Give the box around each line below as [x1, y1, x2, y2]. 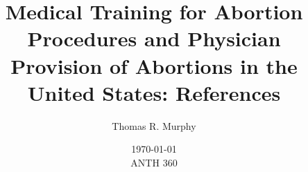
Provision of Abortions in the [10, 51, 298, 79]
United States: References [27, 78, 281, 106]
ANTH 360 [130, 155, 178, 169]
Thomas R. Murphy [112, 118, 196, 133]
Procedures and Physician [27, 24, 281, 52]
